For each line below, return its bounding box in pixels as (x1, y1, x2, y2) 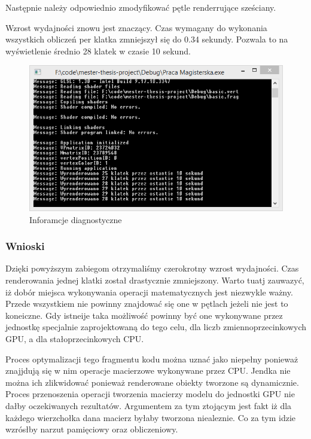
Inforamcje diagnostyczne (29, 213, 122, 225)
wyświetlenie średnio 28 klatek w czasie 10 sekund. (5, 44, 191, 57)
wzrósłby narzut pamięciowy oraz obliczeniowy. (5, 423, 178, 435)
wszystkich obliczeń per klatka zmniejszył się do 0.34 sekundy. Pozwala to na (5, 33, 288, 45)
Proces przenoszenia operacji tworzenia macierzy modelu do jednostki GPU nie (5, 388, 295, 400)
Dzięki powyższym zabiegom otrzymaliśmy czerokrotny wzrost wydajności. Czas (5, 262, 299, 275)
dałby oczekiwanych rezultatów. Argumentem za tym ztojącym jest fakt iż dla (5, 399, 292, 411)
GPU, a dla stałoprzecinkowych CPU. (5, 332, 144, 345)
